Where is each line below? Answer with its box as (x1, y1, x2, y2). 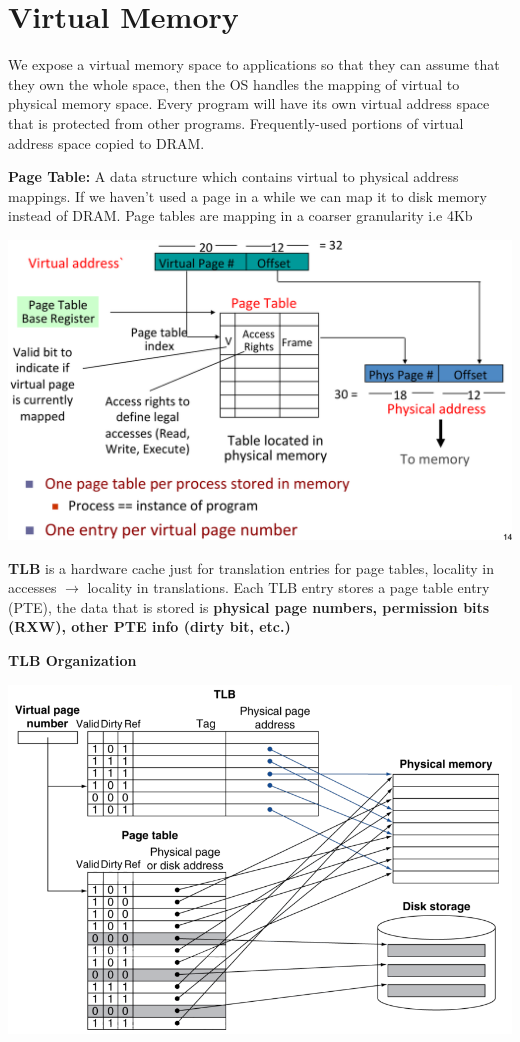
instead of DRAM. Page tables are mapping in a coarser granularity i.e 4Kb (8, 205, 473, 226)
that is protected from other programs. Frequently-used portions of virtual (8, 112, 464, 133)
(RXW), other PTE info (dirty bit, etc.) (8, 616, 291, 637)
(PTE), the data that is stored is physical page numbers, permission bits (8, 596, 490, 617)
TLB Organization (8, 650, 137, 671)
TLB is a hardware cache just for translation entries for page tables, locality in (8, 557, 495, 578)
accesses (8, 577, 57, 598)
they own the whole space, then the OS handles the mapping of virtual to (8, 73, 460, 94)
